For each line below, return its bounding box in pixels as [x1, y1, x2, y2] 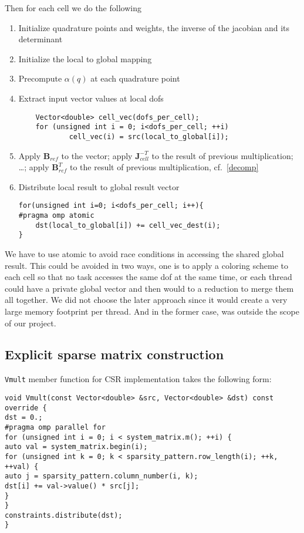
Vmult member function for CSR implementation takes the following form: [5, 373, 272, 385]
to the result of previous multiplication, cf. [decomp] [69, 161, 259, 173]
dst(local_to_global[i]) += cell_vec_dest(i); [35, 221, 221, 230]
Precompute [18, 72, 62, 85]
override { [5, 403, 47, 412]
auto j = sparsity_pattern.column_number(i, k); [5, 472, 198, 481]
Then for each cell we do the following [5, 2, 141, 14]
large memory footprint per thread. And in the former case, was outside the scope [5, 305, 299, 317]
